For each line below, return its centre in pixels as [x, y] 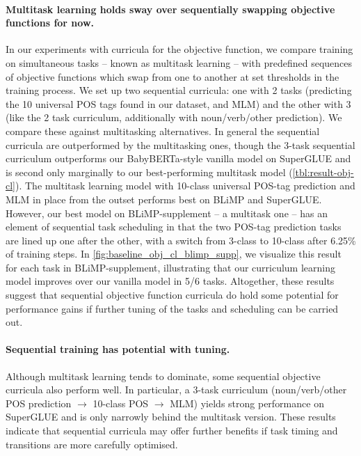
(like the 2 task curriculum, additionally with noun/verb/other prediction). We [174, 117]
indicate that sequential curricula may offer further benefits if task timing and [172, 431]
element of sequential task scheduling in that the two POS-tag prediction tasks [174, 227]
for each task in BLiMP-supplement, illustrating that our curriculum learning [170, 267]
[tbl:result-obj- [323, 172]
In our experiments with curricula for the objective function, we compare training [179, 49]
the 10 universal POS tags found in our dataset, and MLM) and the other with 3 [178, 103]
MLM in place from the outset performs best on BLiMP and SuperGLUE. [164, 199]
